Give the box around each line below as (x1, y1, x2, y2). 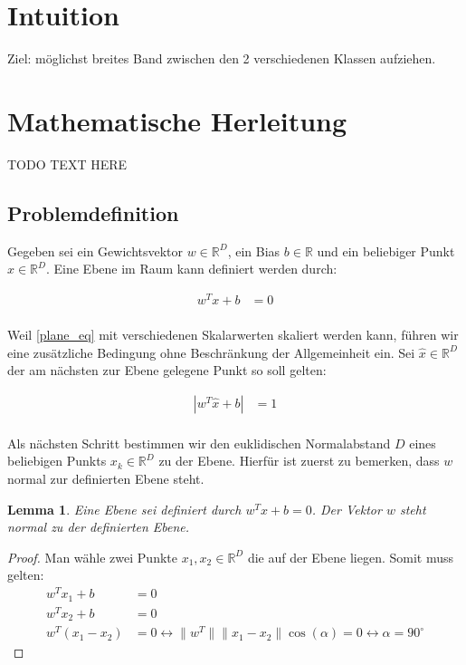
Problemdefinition (7, 198, 179, 226)
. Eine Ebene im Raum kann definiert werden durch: (45, 259, 338, 278)
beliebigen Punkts (7, 451, 107, 470)
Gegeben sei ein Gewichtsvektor (7, 241, 184, 260)
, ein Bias (227, 241, 281, 260)
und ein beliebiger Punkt (317, 241, 455, 260)
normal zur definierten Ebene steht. (7, 469, 204, 487)
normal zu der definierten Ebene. (7, 517, 190, 536)
